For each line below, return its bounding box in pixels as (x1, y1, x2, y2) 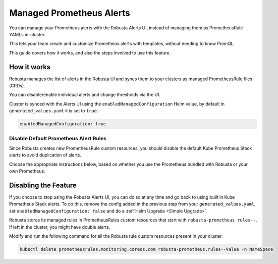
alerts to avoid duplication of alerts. (9, 152, 82, 158)
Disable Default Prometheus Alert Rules (9, 135, 107, 142)
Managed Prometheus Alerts (9, 7, 130, 18)
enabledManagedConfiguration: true (19, 121, 106, 127)
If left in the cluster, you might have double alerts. (9, 224, 111, 230)
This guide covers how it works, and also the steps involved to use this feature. (9, 50, 171, 55)
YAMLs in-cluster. (9, 31, 46, 37)
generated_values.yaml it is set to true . (9, 108, 99, 114)
